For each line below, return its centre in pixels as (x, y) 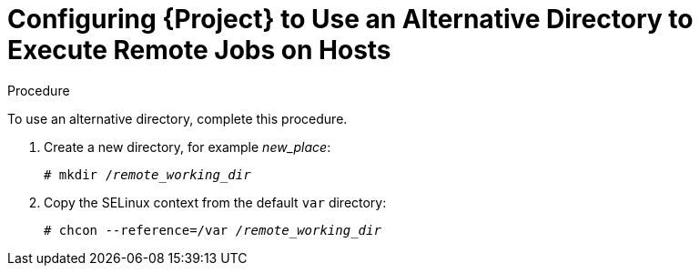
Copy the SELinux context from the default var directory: (215, 202)
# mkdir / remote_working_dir (147, 174)
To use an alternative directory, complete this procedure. (178, 118)
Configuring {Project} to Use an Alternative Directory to (350, 19)
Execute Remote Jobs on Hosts (199, 50)
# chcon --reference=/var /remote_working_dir (213, 230)
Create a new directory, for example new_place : (188, 147)
